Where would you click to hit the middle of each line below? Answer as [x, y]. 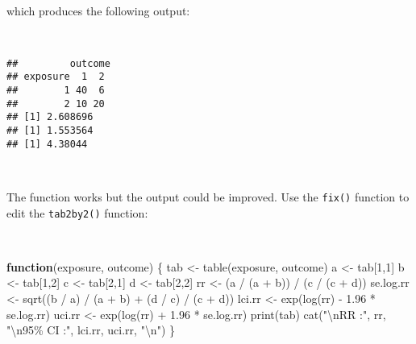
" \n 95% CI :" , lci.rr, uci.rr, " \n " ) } [91, 330]
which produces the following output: [98, 10]
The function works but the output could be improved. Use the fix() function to [208, 196]
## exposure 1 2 [56, 77]
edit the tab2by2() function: [77, 212]
